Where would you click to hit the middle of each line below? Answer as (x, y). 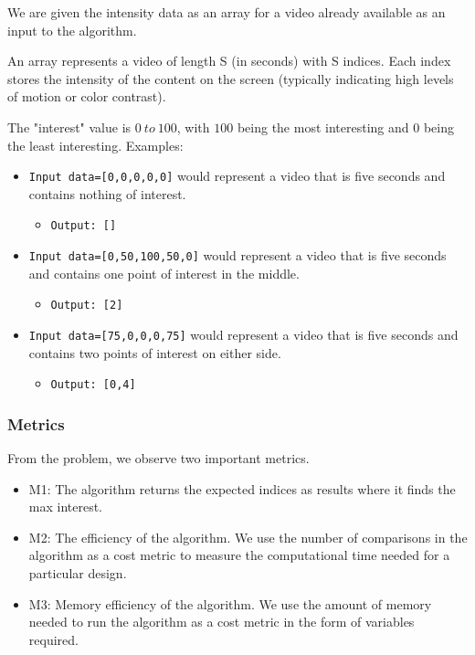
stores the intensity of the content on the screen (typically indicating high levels (231, 78)
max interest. (66, 507)
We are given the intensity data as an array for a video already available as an (227, 12)
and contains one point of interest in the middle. (164, 273)
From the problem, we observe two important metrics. (158, 458)
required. (53, 639)
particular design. (78, 573)
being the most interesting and (323, 127)
